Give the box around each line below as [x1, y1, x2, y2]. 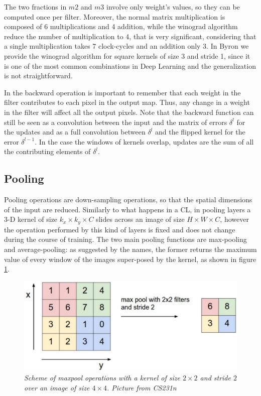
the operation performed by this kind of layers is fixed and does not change [4, 224, 235, 234]
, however [220, 214, 249, 224]
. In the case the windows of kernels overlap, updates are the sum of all [35, 136, 254, 147]
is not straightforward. [4, 70, 73, 81]
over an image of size [24, 382, 90, 392]
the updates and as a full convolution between [4, 126, 146, 137]
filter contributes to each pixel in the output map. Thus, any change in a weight [4, 97, 250, 107]
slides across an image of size [96, 214, 185, 224]
